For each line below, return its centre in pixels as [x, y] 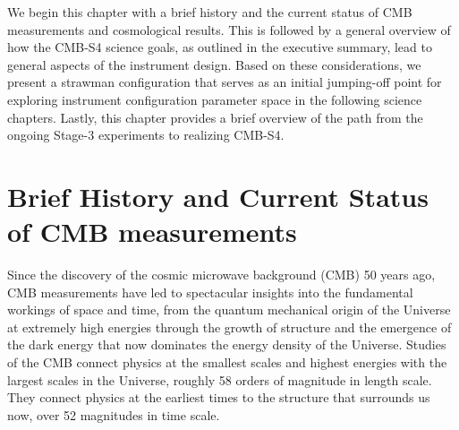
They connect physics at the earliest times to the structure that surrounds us [219, 397]
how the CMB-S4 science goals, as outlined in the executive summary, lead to [220, 47]
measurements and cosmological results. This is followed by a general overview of [229, 29]
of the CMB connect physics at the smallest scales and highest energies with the [227, 362]
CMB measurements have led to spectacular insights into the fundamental [210, 292]
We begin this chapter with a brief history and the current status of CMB [210, 12]
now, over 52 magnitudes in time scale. [114, 414]
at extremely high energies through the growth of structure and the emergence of [229, 327]
